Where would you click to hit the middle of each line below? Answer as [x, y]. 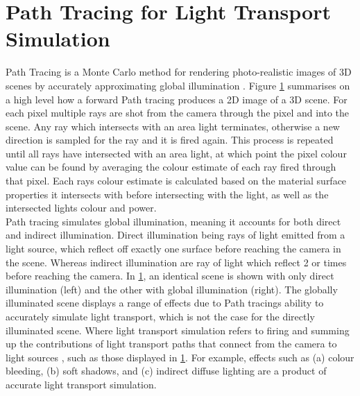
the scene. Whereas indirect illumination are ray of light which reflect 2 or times [176, 262]
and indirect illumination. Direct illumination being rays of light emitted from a [175, 235]
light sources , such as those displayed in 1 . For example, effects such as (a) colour [180, 357]
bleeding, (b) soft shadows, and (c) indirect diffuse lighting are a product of [166, 371]
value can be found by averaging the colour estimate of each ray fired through [171, 167]
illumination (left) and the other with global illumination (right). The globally [172, 289]
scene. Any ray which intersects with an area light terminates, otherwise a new [173, 126]
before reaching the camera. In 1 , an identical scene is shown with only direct [170, 276]
